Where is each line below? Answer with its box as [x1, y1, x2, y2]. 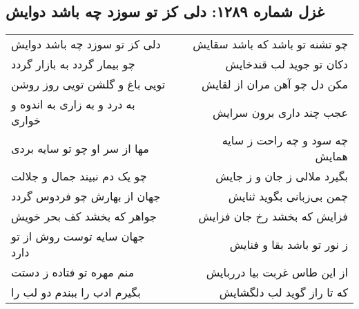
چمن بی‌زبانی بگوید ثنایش [228, 188, 348, 205]
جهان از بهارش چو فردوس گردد [11, 188, 161, 205]
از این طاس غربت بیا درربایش [206, 264, 348, 281]
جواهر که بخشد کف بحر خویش [11, 208, 157, 225]
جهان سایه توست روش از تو [11, 228, 145, 245]
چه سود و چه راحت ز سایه [222, 132, 348, 149]
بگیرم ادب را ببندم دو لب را [11, 284, 141, 301]
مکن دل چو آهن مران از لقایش [202, 76, 348, 93]
